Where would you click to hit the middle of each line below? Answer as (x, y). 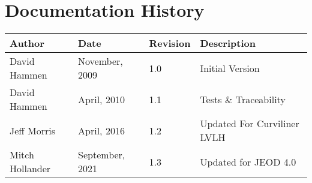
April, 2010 (101, 99)
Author (27, 43)
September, (102, 155)
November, (100, 61)
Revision (170, 43)
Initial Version (230, 68)
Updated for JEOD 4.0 (248, 161)
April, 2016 (101, 130)
